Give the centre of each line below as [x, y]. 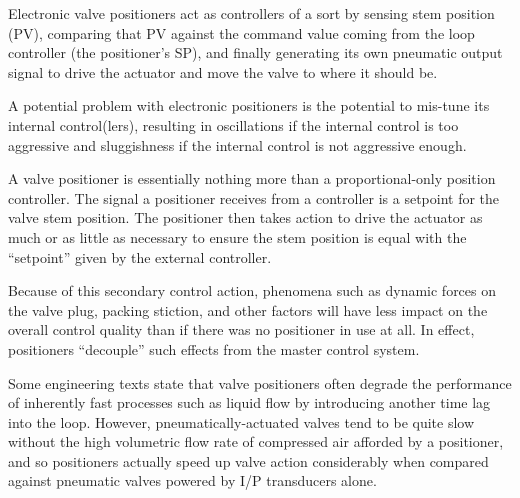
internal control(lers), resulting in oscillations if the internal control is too [233, 124]
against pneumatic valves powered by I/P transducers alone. [192, 480]
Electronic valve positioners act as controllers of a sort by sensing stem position [251, 13]
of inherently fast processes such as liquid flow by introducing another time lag [249, 402]
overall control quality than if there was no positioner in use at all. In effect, [241, 329]
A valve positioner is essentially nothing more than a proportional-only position [252, 178]
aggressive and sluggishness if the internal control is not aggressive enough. [237, 144]
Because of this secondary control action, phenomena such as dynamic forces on [252, 290]
